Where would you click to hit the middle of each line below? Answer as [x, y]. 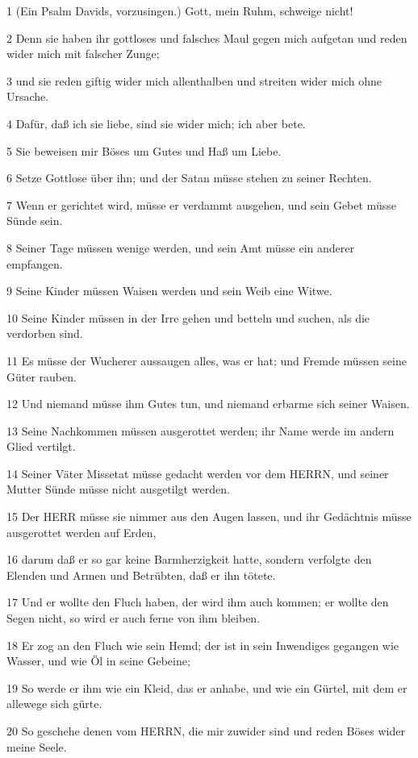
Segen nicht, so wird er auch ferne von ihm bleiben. [134, 618]
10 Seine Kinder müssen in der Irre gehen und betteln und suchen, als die [188, 317]
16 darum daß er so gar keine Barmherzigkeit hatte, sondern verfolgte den [189, 559]
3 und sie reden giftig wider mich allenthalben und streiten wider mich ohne [194, 80]
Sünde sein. [35, 221]
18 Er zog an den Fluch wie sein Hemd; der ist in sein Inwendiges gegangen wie [203, 645]
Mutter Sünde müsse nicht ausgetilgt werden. [118, 489]
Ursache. [28, 96]
